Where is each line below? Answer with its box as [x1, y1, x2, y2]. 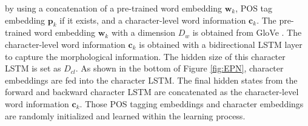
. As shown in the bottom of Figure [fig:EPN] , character [75, 62, 284, 75]
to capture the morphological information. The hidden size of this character [5, 50, 286, 62]
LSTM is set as [5, 62, 61, 75]
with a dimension [111, 26, 175, 39]
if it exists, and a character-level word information [59, 13, 246, 26]
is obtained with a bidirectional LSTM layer [139, 38, 303, 50]
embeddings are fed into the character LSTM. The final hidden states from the [5, 73, 298, 86]
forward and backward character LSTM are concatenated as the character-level [5, 85, 299, 98]
